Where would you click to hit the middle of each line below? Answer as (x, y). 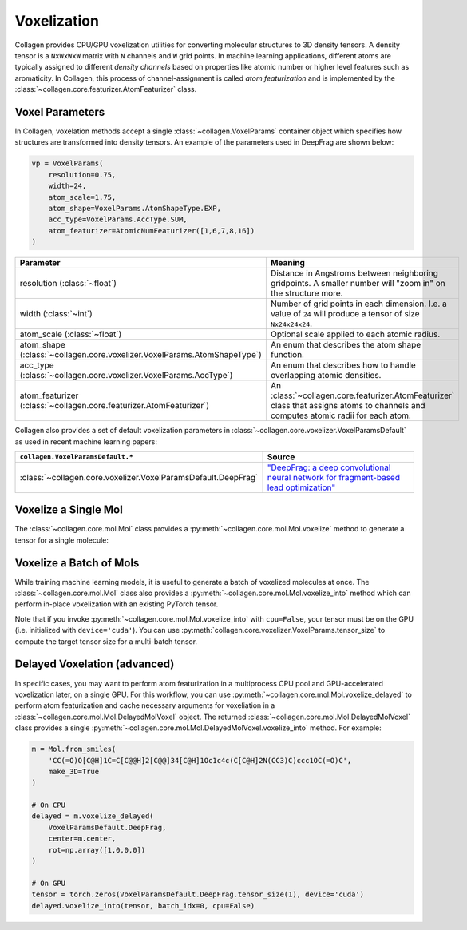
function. (287, 355)
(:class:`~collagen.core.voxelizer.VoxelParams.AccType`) (126, 376)
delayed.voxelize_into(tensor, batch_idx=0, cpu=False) (143, 906)
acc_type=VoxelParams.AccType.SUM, (118, 219)
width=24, (67, 186)
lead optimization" (301, 487)
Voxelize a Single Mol (69, 510)
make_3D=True (74, 771)
